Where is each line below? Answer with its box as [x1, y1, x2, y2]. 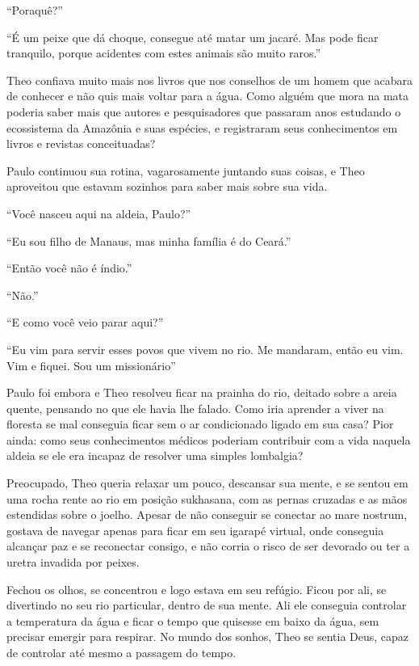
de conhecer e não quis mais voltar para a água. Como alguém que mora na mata [6, 87, 409, 104]
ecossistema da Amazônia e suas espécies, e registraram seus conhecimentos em [6, 119, 398, 136]
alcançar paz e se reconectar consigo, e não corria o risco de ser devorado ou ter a [6, 537, 410, 554]
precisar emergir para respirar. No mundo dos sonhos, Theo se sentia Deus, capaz [6, 628, 409, 645]
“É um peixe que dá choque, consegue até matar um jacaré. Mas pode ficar [6, 28, 379, 45]
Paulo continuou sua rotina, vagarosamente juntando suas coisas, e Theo [6, 162, 365, 179]
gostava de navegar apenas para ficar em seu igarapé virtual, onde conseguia [6, 521, 384, 538]
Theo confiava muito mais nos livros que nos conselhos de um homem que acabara [6, 71, 413, 88]
